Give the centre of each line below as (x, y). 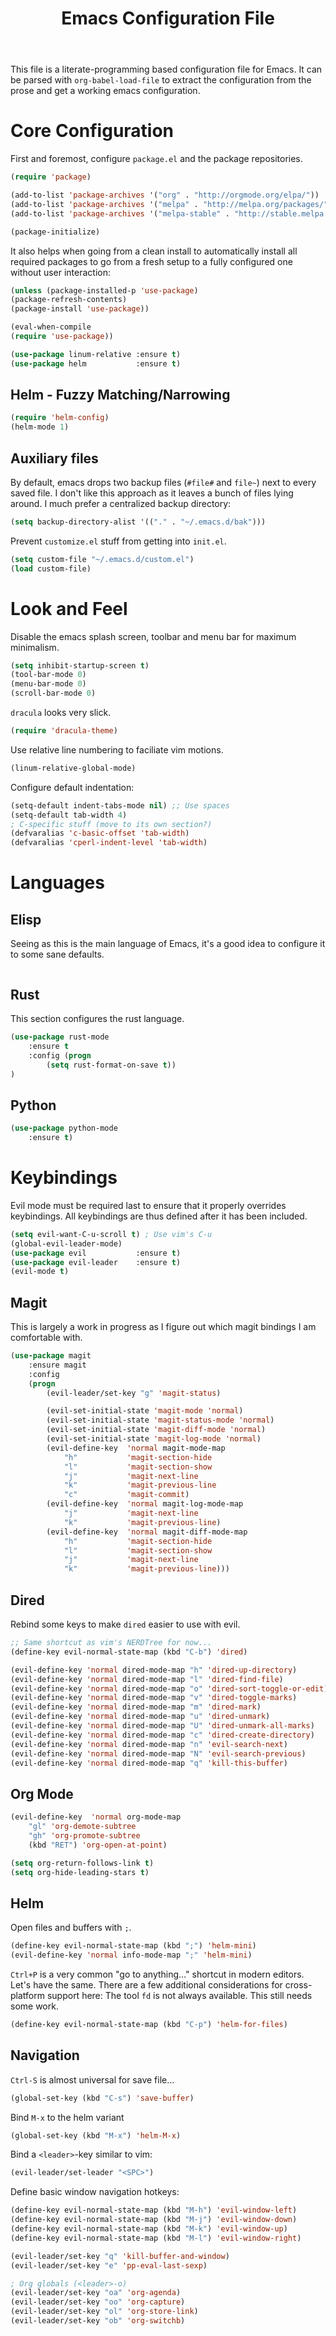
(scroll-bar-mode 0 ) (53, 693)
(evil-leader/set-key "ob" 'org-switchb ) (98, 2321)
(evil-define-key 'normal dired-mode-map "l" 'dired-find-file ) (147, 1679)
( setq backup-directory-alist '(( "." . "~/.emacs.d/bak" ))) (138, 522)
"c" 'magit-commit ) (126, 1495)
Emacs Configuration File (168, 18)
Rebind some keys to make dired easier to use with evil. (125, 1624)
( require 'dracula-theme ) (64, 731)
